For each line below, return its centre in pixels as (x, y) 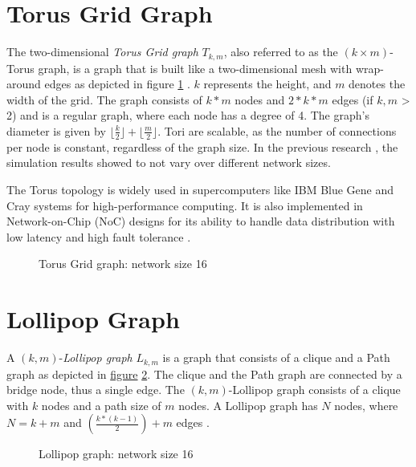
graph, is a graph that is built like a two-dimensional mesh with (195, 68)
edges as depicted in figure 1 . (117, 84)
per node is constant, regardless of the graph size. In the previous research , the (202, 146)
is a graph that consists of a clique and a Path (276, 357)
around (24, 84)
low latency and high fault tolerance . (99, 236)
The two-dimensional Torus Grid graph (102, 52)
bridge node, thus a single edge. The (96, 390)
